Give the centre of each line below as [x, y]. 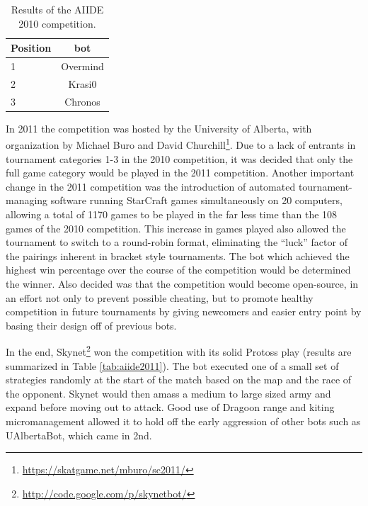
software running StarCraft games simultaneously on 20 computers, [196, 200]
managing [27, 200]
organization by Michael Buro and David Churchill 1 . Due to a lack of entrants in [181, 144]
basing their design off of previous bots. [91, 325]
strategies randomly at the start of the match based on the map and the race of [179, 379]
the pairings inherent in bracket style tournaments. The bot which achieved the [178, 255]
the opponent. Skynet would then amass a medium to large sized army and [168, 393]
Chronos [82, 101]
